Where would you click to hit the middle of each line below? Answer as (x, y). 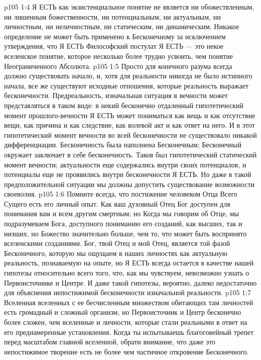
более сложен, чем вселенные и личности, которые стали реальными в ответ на (126, 322)
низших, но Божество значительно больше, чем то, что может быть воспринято (125, 233)
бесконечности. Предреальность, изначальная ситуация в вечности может (116, 95)
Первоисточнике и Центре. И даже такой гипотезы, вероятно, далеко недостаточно (130, 282)
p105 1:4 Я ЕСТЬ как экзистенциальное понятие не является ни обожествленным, (129, 7)
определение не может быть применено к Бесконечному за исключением (115, 36)
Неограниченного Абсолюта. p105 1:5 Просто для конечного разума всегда (118, 66)
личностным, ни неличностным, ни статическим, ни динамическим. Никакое (122, 26)
